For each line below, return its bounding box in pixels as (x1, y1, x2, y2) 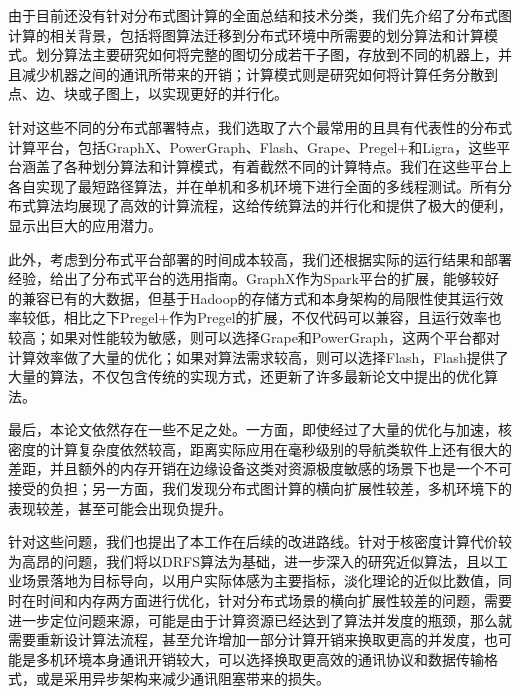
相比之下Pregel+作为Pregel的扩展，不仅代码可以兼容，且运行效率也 (63, 307, 502, 328)
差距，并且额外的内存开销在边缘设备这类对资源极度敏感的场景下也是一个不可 (8, 458, 512, 479)
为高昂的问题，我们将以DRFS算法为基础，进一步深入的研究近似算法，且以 (8, 550, 494, 571)
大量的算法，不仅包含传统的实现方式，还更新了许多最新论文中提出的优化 (8, 366, 484, 387)
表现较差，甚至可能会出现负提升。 (8, 497, 232, 518)
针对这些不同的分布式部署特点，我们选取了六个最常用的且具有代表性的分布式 (8, 116, 512, 137)
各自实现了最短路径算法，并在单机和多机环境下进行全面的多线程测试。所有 (8, 175, 498, 196)
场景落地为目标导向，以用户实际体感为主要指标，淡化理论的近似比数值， (21, 570, 498, 591)
